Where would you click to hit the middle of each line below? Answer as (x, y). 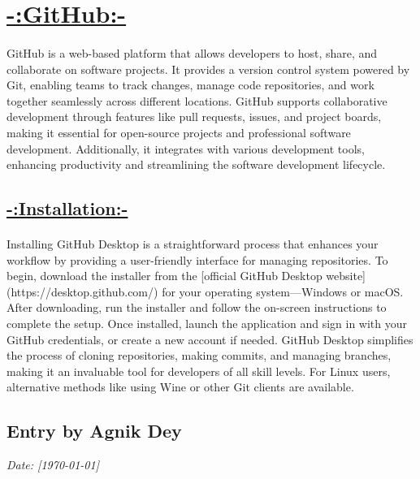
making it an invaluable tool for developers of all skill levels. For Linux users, (199, 371)
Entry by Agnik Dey (94, 431)
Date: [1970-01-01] (53, 465)
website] (346, 276)
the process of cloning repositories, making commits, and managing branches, (199, 355)
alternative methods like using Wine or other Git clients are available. (180, 387)
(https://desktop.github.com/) (82, 291)
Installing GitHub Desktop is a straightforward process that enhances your (193, 244)
